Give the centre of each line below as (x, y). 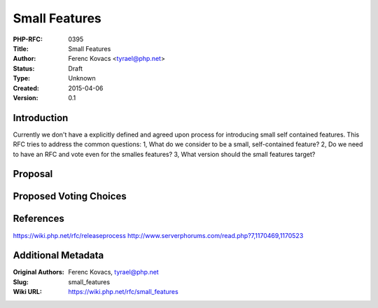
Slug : (21, 282)
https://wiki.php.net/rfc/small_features (123, 292)
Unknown (82, 78)
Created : (26, 88)
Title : (21, 48)
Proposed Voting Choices (70, 196)
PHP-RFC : (28, 39)
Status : (24, 68)
